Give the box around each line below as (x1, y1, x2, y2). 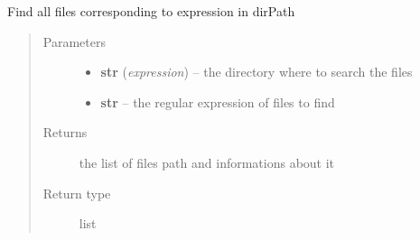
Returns (42, 123, 88, 142)
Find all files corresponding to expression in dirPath (7, 2, 295, 20)
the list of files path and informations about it (79, 152, 335, 171)
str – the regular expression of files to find (100, 92, 335, 111)
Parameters (42, 32, 106, 51)
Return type (42, 183, 111, 202)
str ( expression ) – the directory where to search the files (100, 62, 413, 81)
